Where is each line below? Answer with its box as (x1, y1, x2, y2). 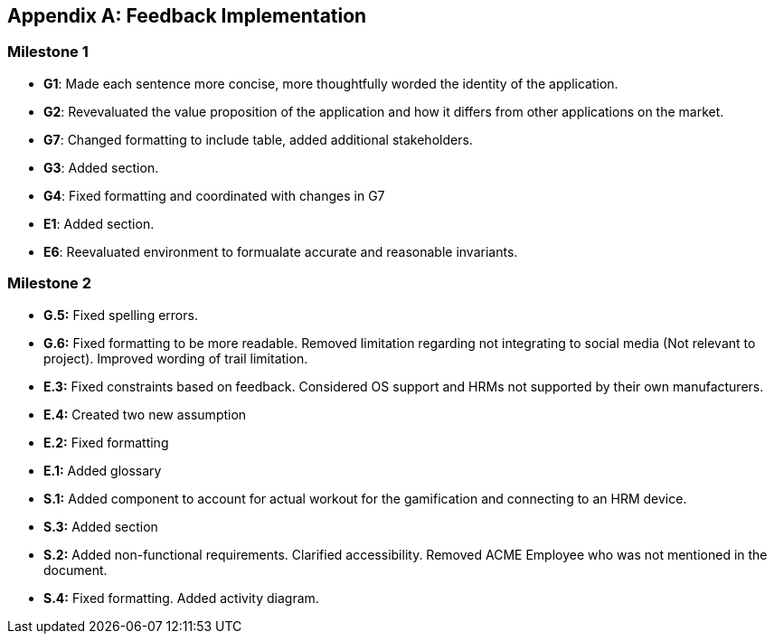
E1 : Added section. (43, 215, 155, 231)
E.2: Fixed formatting (43, 434, 169, 450)
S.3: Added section (43, 518, 158, 534)
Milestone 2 (7, 274, 91, 293)
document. (43, 561, 108, 578)
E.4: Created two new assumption (43, 406, 247, 422)
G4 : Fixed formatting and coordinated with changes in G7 (43, 187, 385, 203)
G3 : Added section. (43, 159, 159, 175)
